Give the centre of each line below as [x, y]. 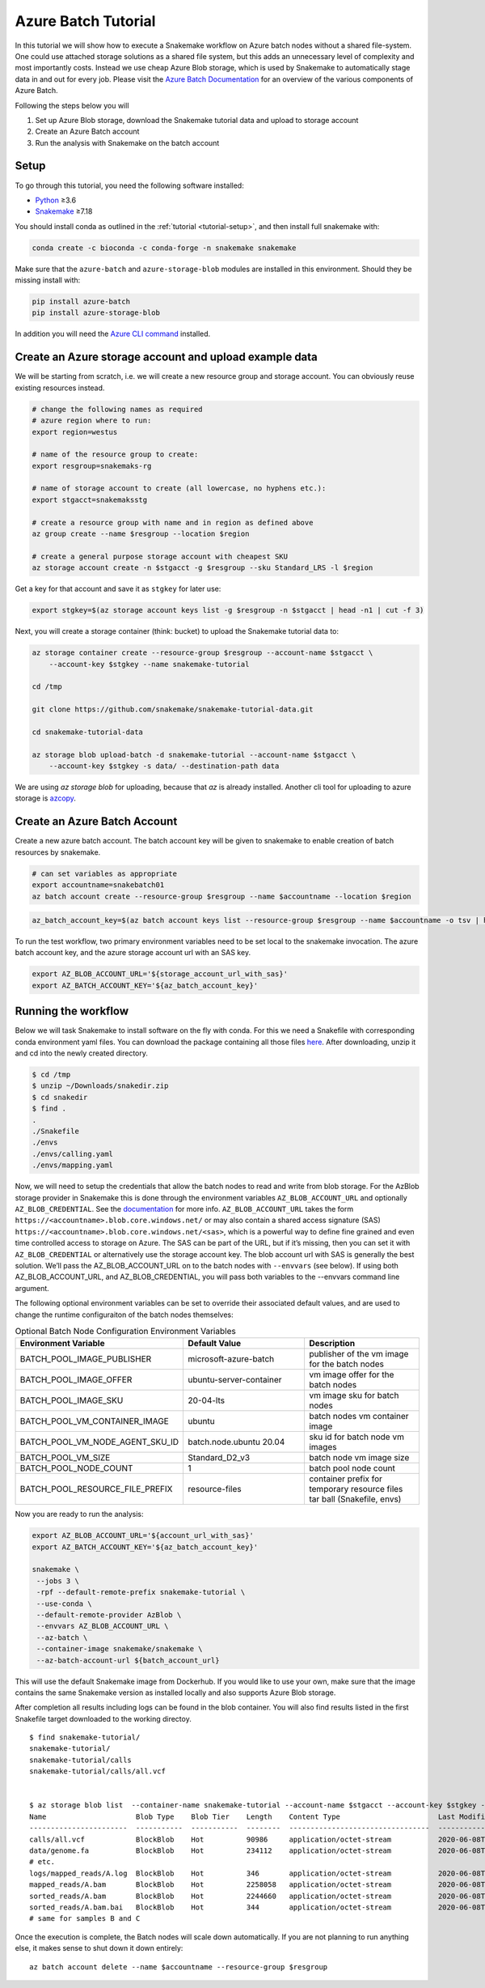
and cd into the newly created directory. [82, 1053]
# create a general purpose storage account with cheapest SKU [160, 556]
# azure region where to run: [92, 421]
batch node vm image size [359, 1458]
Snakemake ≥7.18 [64, 211]
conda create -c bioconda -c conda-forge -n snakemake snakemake [164, 248]
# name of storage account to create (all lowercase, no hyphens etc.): [179, 489]
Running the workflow [72, 1011]
